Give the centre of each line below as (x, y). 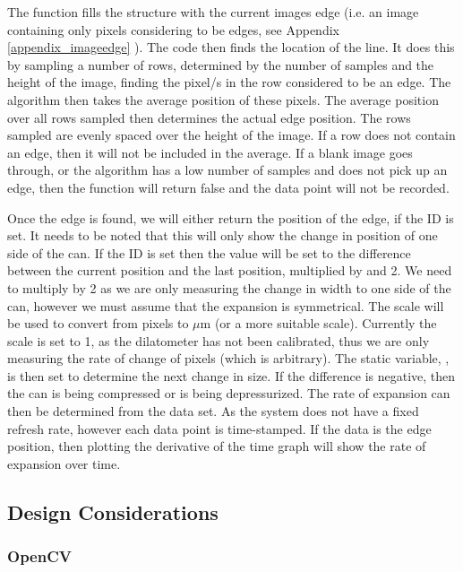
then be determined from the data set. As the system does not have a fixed (213, 411)
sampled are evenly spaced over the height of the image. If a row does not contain (231, 135)
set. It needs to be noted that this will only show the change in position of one (223, 235)
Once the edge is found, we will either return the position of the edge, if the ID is (231, 217)
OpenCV (39, 556)
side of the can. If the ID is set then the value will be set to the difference (209, 252)
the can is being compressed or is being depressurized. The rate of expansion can (229, 393)
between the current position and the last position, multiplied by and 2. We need (230, 270)
